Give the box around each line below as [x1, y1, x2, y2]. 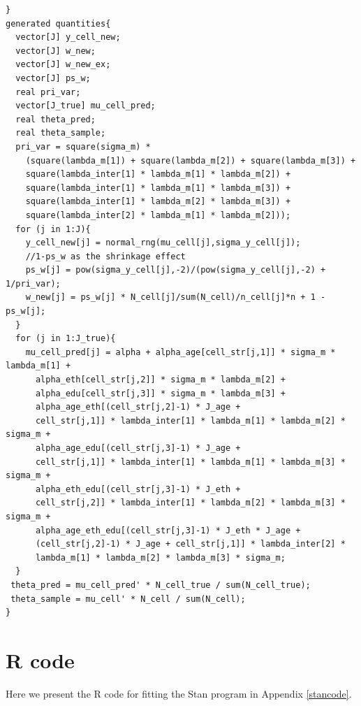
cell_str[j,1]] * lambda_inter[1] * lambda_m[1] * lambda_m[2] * [35, 415, 346, 426]
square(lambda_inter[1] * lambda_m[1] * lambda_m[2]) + [25, 169, 291, 180]
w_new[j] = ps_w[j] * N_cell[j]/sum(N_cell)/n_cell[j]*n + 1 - [25, 292, 326, 303]
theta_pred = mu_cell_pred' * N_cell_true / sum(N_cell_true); [10, 579, 311, 590]
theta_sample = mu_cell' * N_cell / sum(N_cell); [10, 593, 246, 604]
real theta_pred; [15, 114, 96, 124]
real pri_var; [15, 87, 81, 97]
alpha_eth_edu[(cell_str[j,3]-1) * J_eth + [35, 484, 241, 494]
